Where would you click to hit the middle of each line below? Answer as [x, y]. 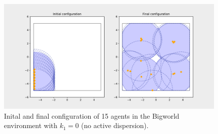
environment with [31, 125]
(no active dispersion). [115, 125]
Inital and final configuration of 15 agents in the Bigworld [92, 115]
